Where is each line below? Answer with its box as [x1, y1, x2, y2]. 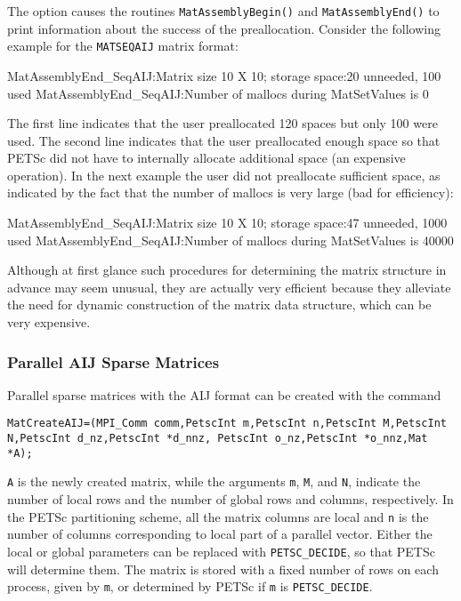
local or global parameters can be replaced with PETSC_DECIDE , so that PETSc [7, 541, 435, 560]
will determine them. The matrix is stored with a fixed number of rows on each [7, 559, 439, 578]
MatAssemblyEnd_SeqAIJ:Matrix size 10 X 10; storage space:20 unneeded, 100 [7, 66, 441, 84]
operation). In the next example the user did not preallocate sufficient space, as [7, 165, 441, 184]
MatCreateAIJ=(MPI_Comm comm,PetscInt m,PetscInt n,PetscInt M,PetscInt [7, 417, 447, 430]
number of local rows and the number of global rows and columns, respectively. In [7, 490, 454, 509]
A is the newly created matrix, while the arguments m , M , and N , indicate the [7, 472, 421, 491]
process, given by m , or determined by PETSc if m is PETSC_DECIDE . [7, 577, 373, 596]
